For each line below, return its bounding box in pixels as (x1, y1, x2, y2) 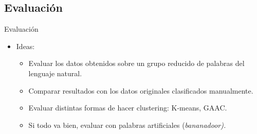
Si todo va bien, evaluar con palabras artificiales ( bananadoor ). (28, 119, 226, 130)
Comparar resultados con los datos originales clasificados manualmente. (28, 85, 253, 96)
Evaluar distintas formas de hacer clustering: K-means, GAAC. (28, 102, 227, 113)
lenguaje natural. (28, 68, 82, 78)
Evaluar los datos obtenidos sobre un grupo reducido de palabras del (28, 58, 245, 69)
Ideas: (16, 40, 35, 51)
